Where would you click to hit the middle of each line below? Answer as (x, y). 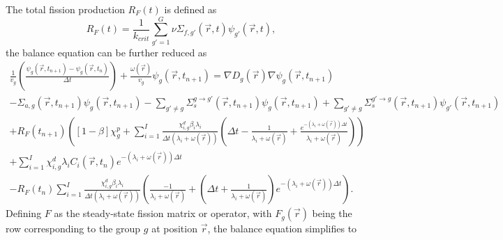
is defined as (190, 9)
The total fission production (65, 9)
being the (332, 213)
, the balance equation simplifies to (282, 229)
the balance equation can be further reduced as (106, 52)
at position (174, 229)
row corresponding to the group (73, 229)
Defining (24, 213)
